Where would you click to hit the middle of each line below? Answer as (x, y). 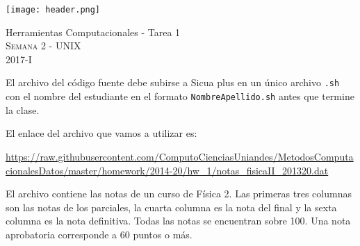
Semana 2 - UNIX (43, 46)
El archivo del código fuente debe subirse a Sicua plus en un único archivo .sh (173, 82)
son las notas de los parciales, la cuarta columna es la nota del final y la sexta (171, 207)
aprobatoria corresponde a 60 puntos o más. (99, 234)
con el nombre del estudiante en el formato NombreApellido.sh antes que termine (180, 96)
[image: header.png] (53, 10)
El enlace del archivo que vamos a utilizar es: (101, 133)
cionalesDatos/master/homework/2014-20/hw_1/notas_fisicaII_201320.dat (167, 170)
